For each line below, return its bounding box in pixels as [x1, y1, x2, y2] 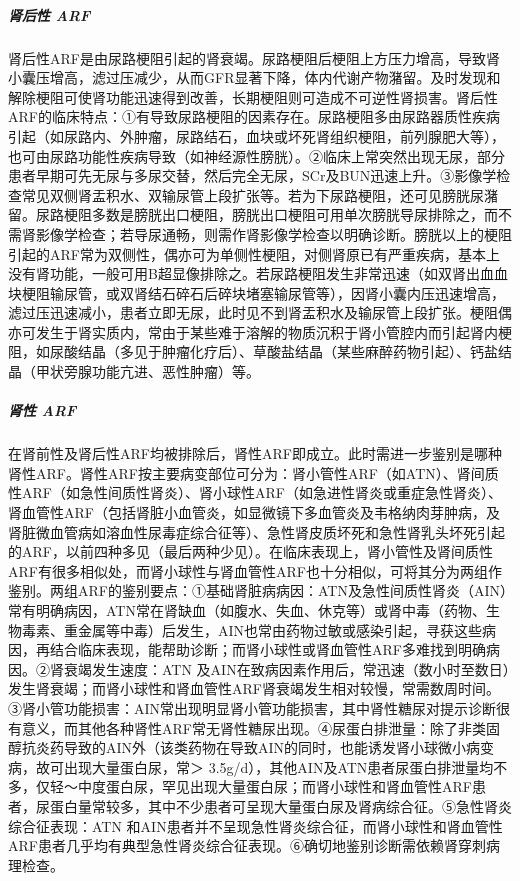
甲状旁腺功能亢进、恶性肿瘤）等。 [35, 361, 260, 382]
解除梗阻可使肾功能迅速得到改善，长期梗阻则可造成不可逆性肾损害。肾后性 [8, 86, 498, 107]
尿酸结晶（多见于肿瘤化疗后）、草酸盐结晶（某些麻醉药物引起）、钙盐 [49, 341, 498, 362]
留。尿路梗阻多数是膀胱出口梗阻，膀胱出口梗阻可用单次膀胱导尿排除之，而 [8, 204, 498, 225]
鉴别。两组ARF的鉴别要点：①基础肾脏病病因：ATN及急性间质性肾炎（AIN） [8, 580, 507, 601]
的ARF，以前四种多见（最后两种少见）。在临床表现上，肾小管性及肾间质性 [8, 541, 493, 562]
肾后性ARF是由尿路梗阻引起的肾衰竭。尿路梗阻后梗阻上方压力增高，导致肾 [8, 47, 500, 68]
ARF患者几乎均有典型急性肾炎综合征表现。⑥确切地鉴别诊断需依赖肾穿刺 [8, 835, 486, 856]
